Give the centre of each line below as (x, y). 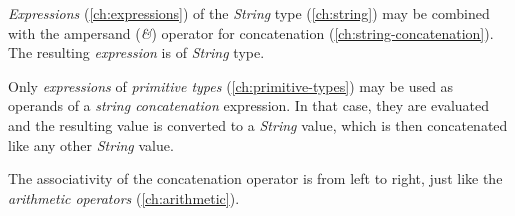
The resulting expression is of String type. (136, 52)
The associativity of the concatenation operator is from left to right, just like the (255, 178)
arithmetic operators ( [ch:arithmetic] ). (124, 197)
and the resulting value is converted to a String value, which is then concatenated (258, 124)
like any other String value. (91, 144)
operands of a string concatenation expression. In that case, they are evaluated (249, 105)
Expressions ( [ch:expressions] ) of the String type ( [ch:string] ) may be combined (249, 13)
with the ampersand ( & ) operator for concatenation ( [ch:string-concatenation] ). (251, 32)
